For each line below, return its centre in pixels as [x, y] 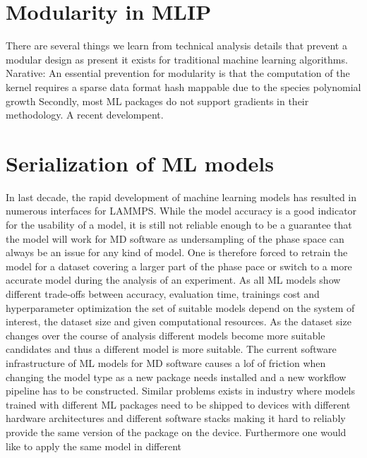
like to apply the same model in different [94, 446]
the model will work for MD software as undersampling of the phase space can [175, 238]
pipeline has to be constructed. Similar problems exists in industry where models [181, 391]
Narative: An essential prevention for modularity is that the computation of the [178, 73]
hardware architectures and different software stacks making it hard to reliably [176, 418]
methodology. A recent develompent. [85, 115]
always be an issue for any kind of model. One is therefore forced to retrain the [177, 252]
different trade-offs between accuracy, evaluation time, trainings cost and [163, 293]
